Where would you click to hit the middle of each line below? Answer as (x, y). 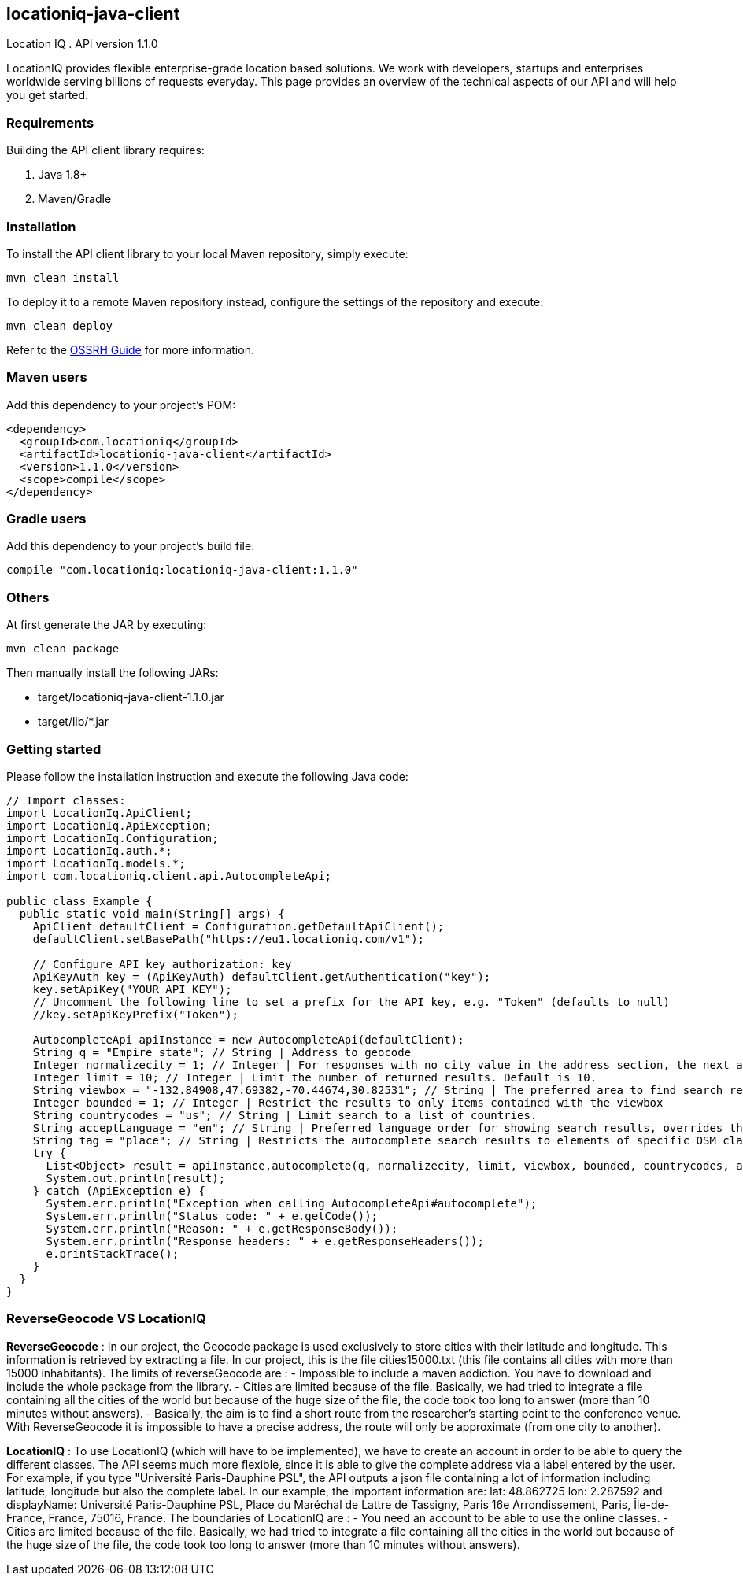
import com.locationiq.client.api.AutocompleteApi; (169, 876)
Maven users (47, 377)
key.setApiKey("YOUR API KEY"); (132, 989)
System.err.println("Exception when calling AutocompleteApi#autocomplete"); (292, 1203)
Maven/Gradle (75, 199)
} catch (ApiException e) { (119, 1190)
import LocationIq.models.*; (96, 863)
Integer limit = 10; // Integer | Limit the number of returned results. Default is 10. (315, 1077)
